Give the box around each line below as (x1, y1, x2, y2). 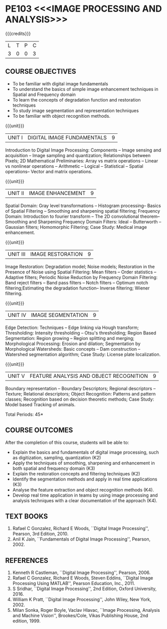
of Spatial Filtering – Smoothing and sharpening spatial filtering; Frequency (5, 208, 160, 214)
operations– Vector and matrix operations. (5, 168, 93, 174)
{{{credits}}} (5, 30, 31, 36)
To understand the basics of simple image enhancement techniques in (12, 86, 158, 92)
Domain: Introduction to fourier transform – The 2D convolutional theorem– (5, 213, 160, 219)
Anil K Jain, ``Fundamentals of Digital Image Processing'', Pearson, (12, 536, 151, 542)
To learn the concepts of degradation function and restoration (12, 96, 141, 103)
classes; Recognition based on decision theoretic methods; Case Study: (5, 396, 154, 402)
